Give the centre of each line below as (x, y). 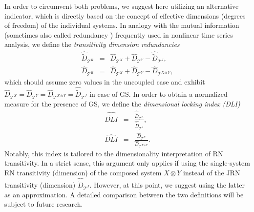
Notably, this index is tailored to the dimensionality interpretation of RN (114, 153)
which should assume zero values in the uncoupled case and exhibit (105, 82)
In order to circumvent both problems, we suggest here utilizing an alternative (122, 6)
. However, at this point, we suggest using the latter (167, 185)
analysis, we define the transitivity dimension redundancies (92, 44)
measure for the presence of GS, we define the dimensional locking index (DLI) (122, 103)
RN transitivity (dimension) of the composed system (83, 172)
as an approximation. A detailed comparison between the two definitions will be (124, 194)
